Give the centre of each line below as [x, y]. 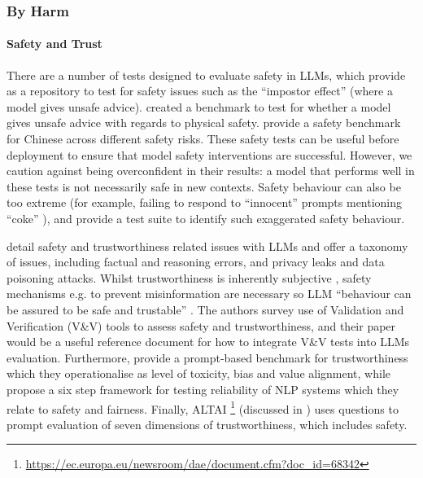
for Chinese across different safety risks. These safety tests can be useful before [203, 139]
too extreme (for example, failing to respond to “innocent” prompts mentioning [205, 202]
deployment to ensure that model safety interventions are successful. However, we [209, 154]
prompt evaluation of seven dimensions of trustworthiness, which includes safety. [207, 424]
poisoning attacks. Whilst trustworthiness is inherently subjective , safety [189, 277]
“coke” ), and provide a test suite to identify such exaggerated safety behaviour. [206, 218]
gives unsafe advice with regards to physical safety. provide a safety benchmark [204, 123]
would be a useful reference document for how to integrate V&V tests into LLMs [208, 342]
